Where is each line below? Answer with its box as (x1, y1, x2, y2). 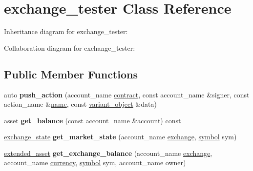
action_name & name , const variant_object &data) (4, 99, 157, 109)
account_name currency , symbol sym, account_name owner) (4, 157, 186, 168)
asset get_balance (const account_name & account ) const (4, 115, 181, 125)
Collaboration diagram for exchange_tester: (4, 42, 135, 53)
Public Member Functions (4, 66, 138, 81)
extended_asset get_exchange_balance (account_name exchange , (4, 148, 212, 158)
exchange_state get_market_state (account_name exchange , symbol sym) (4, 132, 237, 142)
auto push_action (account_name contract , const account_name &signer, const (4, 89, 250, 99)
